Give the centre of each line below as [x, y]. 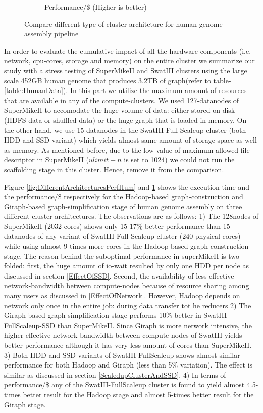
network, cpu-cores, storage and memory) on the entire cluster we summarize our [129, 60]
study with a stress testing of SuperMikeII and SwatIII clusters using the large [126, 70]
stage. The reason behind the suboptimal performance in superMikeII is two [122, 256]
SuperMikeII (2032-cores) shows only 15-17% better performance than [112, 226]
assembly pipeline [51, 34]
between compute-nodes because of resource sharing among [158, 285]
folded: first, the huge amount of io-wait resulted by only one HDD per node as [126, 266]
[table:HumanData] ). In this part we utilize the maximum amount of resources [125, 90]
